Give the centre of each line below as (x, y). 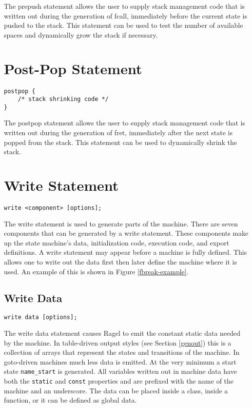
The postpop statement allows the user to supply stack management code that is (125, 123)
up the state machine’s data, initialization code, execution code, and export (117, 242)
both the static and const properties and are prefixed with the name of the (119, 381)
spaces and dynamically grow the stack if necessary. (81, 34)
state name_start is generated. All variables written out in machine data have (120, 371)
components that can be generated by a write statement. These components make (126, 233)
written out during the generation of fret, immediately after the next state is (118, 133)
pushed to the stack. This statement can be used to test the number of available (124, 25)
